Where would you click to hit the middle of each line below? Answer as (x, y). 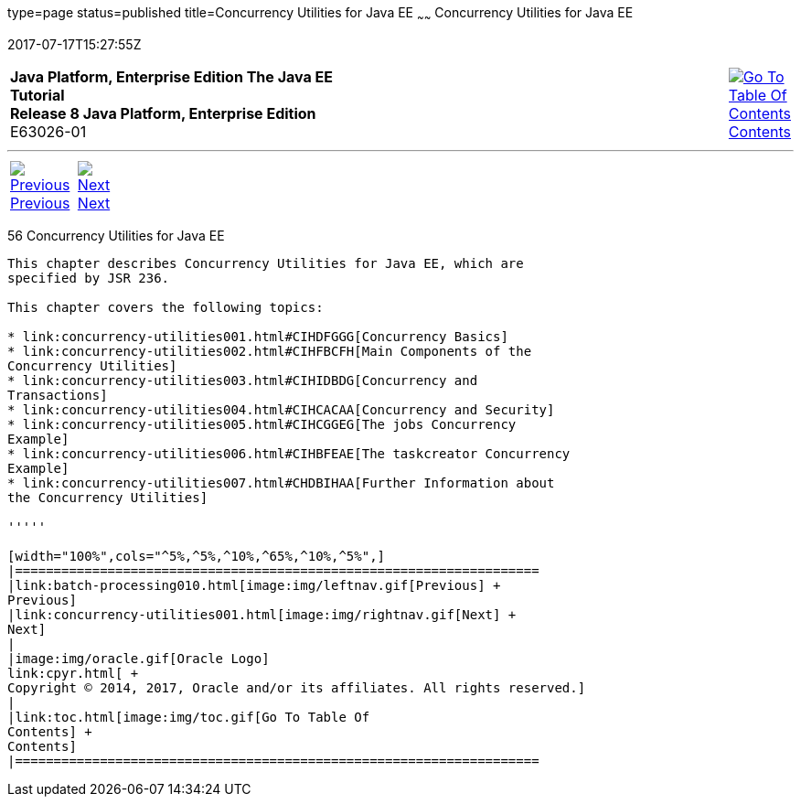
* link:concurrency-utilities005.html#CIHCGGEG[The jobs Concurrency (262, 424)
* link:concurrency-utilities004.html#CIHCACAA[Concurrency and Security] (281, 409)
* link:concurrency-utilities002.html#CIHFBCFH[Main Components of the (270, 351)
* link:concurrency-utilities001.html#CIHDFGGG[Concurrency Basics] (258, 336)
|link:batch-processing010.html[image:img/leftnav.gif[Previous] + (254, 585)
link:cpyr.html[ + (73, 673)
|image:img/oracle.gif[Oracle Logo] (139, 658)
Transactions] (58, 395)
